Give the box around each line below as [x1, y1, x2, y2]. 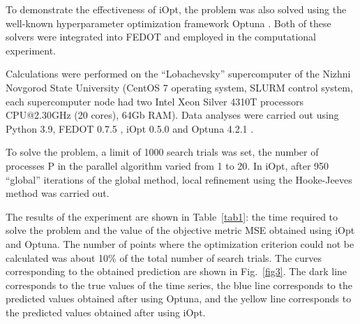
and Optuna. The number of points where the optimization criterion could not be [6, 236, 354, 251]
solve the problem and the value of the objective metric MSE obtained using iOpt [6, 223, 355, 237]
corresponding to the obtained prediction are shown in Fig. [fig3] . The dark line [6, 264, 347, 279]
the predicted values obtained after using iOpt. [6, 304, 206, 319]
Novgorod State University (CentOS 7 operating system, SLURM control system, [6, 80, 353, 94]
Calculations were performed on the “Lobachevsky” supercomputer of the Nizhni [6, 66, 351, 81]
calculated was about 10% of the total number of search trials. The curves [6, 250, 322, 265]
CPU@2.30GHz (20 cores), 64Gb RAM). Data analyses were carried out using [6, 108, 339, 122]
